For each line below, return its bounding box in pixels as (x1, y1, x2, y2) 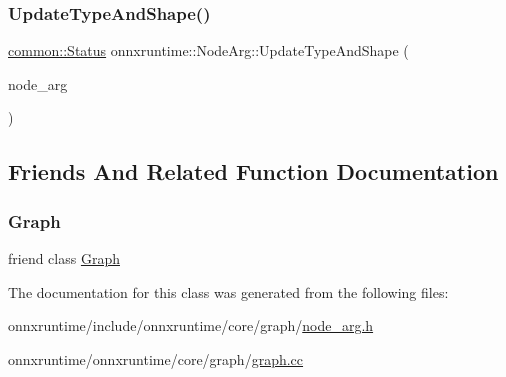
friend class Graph (8, 248, 120, 268)
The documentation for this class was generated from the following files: (8, 281, 449, 302)
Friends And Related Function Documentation (8, 156, 499, 187)
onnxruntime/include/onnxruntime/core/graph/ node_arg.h (8, 315, 374, 336)
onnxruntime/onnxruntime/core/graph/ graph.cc (8, 348, 304, 369)
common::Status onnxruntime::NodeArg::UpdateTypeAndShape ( (8, 40, 409, 61)
